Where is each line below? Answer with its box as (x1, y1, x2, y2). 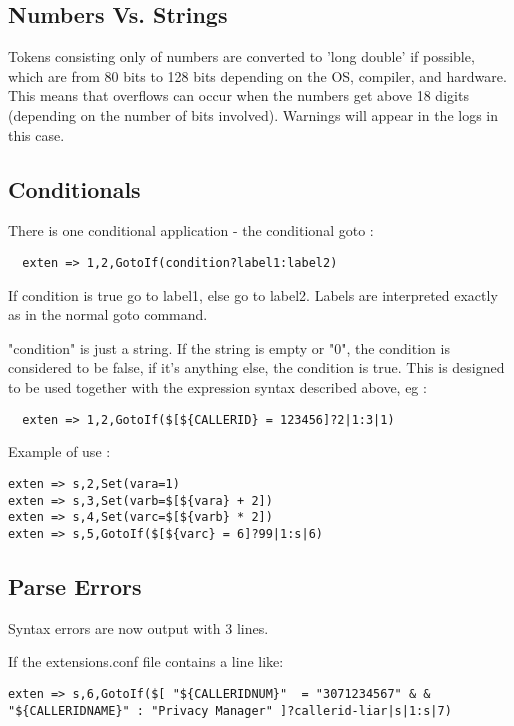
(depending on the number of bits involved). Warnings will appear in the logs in (8, 104, 499, 125)
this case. (8, 124, 65, 145)
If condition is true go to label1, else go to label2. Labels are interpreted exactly (8, 284, 498, 305)
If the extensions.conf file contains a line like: (8, 651, 284, 672)
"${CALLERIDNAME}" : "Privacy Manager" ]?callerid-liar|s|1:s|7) (8, 703, 452, 718)
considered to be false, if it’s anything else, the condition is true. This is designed (8, 357, 505, 378)
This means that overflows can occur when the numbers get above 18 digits (8, 85, 469, 106)
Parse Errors (8, 570, 142, 601)
